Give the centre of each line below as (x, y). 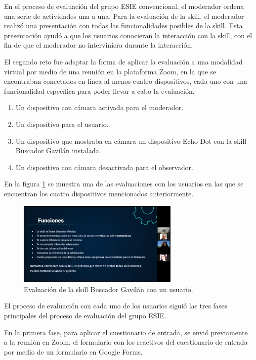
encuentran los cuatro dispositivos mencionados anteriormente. (99, 193)
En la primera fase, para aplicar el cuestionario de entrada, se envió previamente (126, 332)
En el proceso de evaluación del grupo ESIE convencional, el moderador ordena (124, 6)
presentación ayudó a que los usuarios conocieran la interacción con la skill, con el (128, 35)
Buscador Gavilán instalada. (58, 150)
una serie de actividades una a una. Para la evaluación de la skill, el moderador (124, 16)
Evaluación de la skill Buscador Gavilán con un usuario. (108, 289)
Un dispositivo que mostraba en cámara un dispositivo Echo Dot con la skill (131, 141)
